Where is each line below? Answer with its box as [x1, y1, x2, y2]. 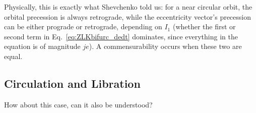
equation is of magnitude [4, 41, 81, 51]
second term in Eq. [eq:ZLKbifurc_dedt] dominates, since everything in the [4, 31, 238, 41]
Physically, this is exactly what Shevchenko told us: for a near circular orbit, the [4, 2, 252, 12]
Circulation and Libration [4, 75, 141, 91]
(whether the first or [172, 21, 236, 32]
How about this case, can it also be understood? [4, 99, 153, 109]
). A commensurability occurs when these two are [89, 41, 242, 51]
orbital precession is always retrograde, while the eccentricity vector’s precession [4, 11, 251, 22]
